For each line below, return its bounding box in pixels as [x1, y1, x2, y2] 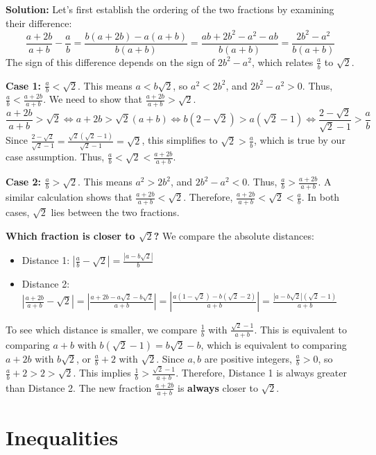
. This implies [73, 365, 131, 380]
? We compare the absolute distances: [153, 228, 314, 242]
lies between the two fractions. [51, 204, 180, 219]
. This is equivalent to [254, 322, 347, 336]
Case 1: [6, 78, 42, 92]
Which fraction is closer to [6, 228, 135, 242]
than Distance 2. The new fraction [6, 380, 152, 395]
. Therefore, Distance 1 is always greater [176, 365, 347, 380]
